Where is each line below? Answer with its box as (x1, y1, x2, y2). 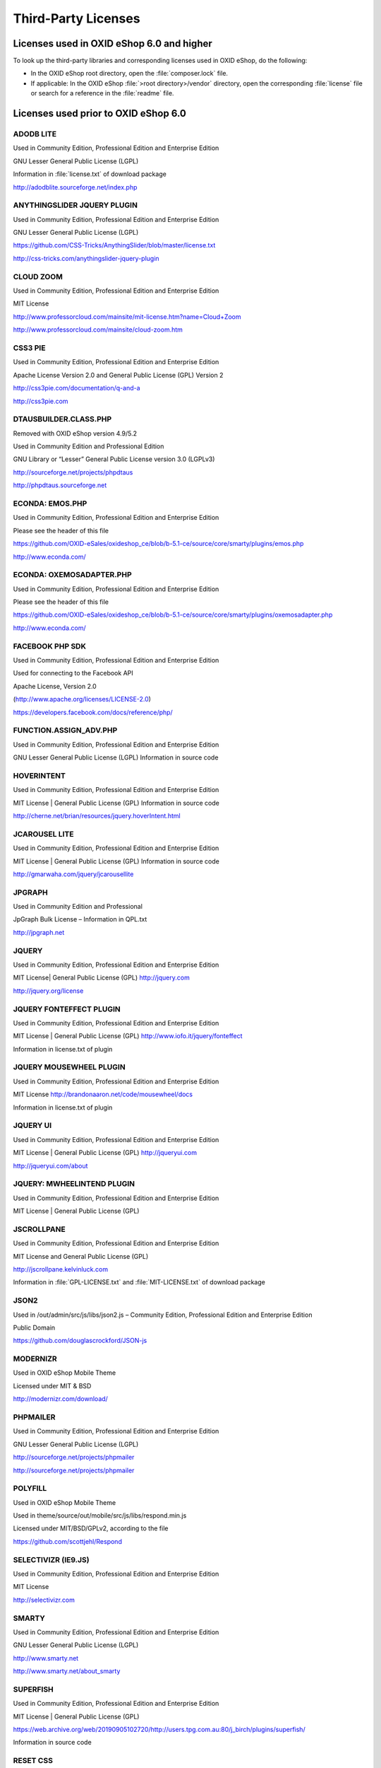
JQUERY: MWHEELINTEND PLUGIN (13, 1179, 135, 1189)
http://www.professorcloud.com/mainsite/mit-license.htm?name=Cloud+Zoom (13, 312, 241, 321)
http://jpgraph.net (13, 928, 65, 936)
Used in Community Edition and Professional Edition (13, 442, 164, 450)
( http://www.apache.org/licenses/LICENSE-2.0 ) (13, 695, 152, 704)
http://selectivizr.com (13, 1595, 75, 1604)
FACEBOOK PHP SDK (13, 641, 86, 651)
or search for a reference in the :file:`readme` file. (30, 89, 174, 98)
